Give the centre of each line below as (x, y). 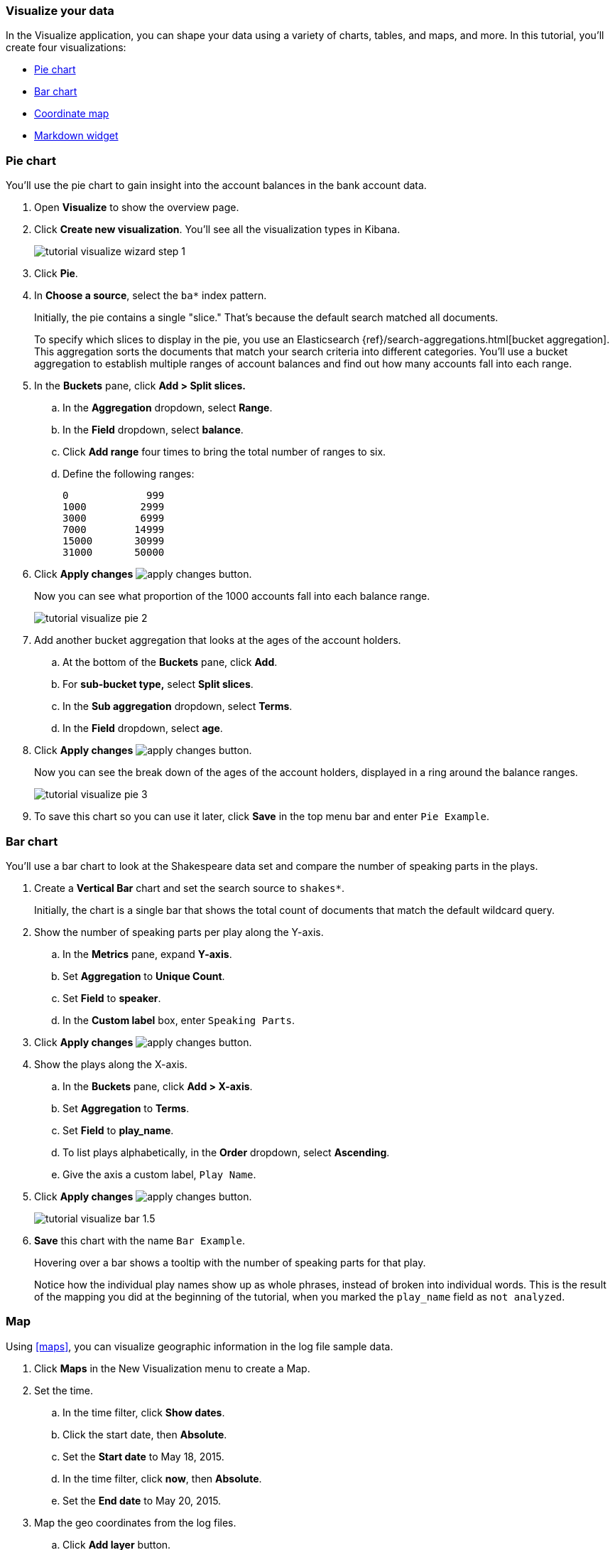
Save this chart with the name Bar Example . (140, 1240)
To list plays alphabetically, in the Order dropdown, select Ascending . (226, 1152)
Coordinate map (72, 114)
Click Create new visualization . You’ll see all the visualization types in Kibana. (217, 230)
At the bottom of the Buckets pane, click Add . (170, 662)
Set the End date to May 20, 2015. (142, 1500)
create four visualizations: (66, 48)
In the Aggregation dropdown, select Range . (168, 408)
